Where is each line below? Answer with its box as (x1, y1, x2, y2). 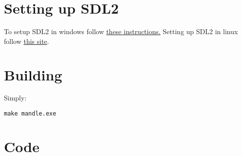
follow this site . (4, 36, 49, 46)
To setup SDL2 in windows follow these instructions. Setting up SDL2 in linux (4, 26, 238, 37)
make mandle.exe (4, 110, 56, 117)
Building (4, 64, 62, 84)
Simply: (4, 93, 27, 103)
